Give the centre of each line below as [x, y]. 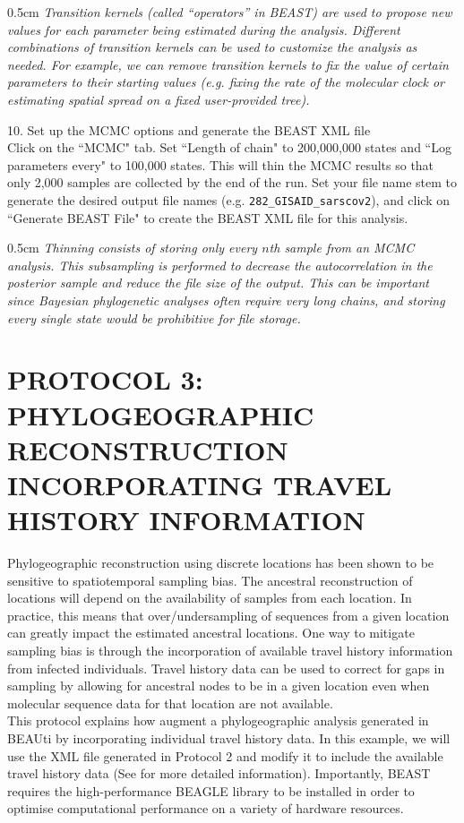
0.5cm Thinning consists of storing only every [133, 248]
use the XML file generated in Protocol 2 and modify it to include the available [225, 755]
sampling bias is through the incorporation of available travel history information [230, 650]
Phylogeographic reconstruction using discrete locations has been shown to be [221, 563]
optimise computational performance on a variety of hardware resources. [206, 808]
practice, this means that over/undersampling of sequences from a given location [228, 615]
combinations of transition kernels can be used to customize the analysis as [212, 47]
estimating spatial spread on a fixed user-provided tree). [159, 99]
